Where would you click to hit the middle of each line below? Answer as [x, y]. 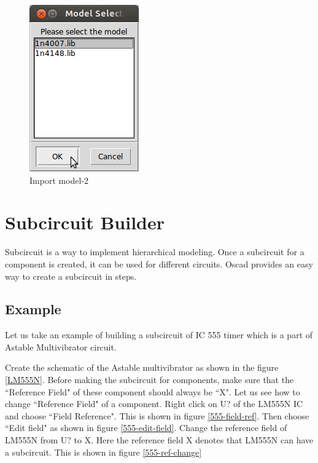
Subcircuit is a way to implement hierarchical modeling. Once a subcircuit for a [155, 252]
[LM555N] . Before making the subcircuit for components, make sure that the [149, 380]
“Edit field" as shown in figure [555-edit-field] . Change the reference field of [146, 428]
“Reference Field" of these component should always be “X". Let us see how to [153, 391]
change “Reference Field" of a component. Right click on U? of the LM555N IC [154, 404]
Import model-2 [59, 180]
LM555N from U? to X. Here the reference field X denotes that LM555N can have [159, 440]
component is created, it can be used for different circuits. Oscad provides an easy [159, 263]
